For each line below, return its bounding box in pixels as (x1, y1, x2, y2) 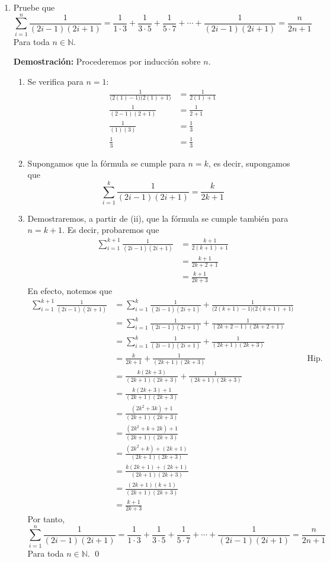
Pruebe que (13, 1, 55, 13)
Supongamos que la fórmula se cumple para (27, 157, 185, 169)
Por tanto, (27, 512, 65, 525)
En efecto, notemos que (27, 285, 113, 297)
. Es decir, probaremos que (62, 223, 159, 236)
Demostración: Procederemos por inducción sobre (13, 55, 201, 68)
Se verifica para (27, 75, 84, 87)
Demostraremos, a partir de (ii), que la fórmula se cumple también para (27, 212, 289, 224)
